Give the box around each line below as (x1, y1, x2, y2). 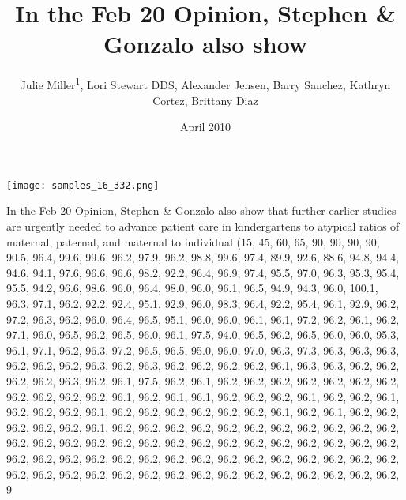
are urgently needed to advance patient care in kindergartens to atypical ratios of (6, 218, 400, 234)
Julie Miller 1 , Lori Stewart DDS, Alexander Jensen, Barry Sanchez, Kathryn (20, 74, 391, 92)
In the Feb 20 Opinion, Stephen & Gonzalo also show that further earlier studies (6, 202, 397, 219)
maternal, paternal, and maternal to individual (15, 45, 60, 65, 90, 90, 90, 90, (6, 233, 380, 250)
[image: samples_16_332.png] (6, 179, 160, 191)
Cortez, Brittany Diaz (152, 92, 258, 108)
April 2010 (179, 118, 231, 135)
